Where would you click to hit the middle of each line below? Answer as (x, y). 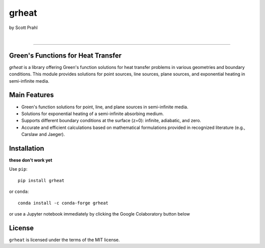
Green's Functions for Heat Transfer (65, 55)
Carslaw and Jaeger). (43, 134)
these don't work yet (31, 160)
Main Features (31, 95)
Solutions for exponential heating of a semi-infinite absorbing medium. (93, 114)
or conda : (19, 191)
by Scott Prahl (23, 28)
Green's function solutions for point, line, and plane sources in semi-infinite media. (105, 107)
